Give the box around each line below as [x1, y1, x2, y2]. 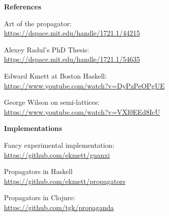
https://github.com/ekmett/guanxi [4, 149, 110, 160]
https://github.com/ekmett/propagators [4, 175, 126, 186]
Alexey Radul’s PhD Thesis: [4, 44, 89, 54]
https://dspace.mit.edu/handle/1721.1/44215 [4, 28, 140, 38]
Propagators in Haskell [4, 166, 73, 176]
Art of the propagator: [4, 18, 72, 28]
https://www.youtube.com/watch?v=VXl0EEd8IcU [4, 106, 161, 117]
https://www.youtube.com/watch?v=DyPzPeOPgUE [4, 80, 165, 90]
